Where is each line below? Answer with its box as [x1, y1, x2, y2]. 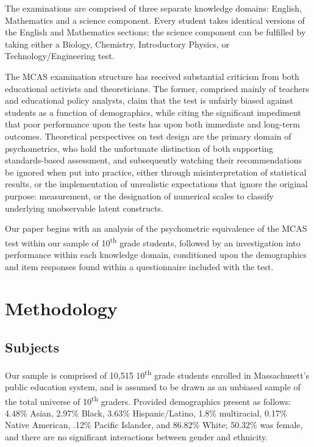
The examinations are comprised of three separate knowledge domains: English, [5, 2, 302, 14]
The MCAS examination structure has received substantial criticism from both [5, 70, 299, 82]
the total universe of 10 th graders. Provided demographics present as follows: [5, 393, 291, 407]
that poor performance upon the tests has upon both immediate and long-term [5, 118, 300, 131]
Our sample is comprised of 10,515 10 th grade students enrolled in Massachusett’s [5, 367, 310, 381]
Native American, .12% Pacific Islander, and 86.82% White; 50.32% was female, [5, 418, 303, 431]
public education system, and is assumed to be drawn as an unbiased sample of [5, 380, 301, 393]
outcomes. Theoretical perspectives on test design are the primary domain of [5, 129, 291, 142]
